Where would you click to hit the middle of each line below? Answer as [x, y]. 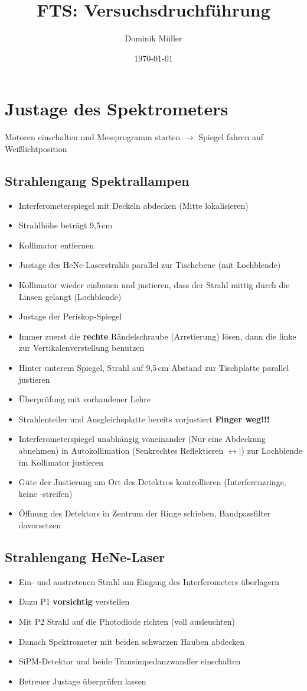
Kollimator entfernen [56, 245]
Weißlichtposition [36, 148]
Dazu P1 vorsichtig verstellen [74, 601]
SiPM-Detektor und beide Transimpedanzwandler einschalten [130, 661]
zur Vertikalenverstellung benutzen [81, 348]
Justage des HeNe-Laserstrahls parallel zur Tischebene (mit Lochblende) [150, 265]
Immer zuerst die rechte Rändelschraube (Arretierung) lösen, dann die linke [157, 336]
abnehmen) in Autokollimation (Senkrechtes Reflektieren [121, 450]
